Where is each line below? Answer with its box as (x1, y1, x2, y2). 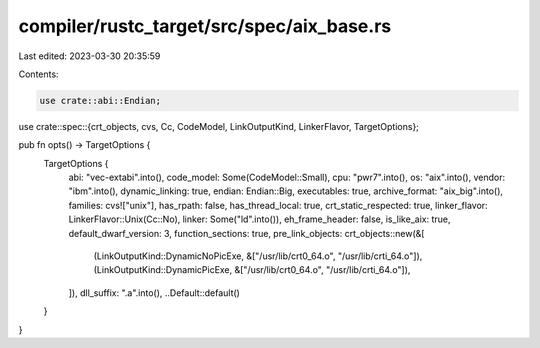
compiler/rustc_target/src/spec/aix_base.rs (18, 15, 392, 37)
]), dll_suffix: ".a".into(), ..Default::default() (68, 286, 240, 299)
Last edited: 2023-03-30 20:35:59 (18, 50, 161, 62)
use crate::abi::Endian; (39, 95, 162, 106)
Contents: (18, 68, 59, 80)
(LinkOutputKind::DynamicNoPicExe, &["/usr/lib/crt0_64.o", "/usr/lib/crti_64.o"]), (93, 250, 423, 262)
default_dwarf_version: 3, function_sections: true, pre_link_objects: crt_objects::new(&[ (68, 227, 425, 239)
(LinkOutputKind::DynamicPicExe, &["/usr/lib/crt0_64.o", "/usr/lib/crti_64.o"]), (93, 264, 411, 276)
